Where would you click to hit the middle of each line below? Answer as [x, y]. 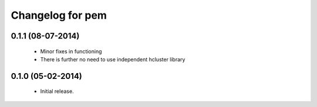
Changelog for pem [59, 15]
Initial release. [57, 91]
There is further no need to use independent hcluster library [113, 59]
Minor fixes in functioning [71, 51]
